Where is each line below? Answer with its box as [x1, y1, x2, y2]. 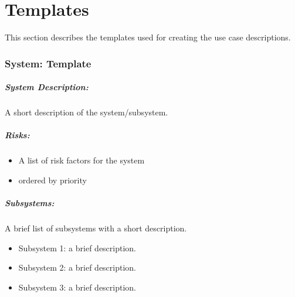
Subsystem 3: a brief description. [18, 281, 137, 293]
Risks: [5, 129, 30, 141]
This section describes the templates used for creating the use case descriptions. [5, 31, 291, 43]
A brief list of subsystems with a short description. [5, 222, 187, 234]
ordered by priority [18, 173, 87, 186]
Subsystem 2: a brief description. [18, 261, 137, 274]
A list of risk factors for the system [18, 154, 145, 166]
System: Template [5, 56, 91, 70]
